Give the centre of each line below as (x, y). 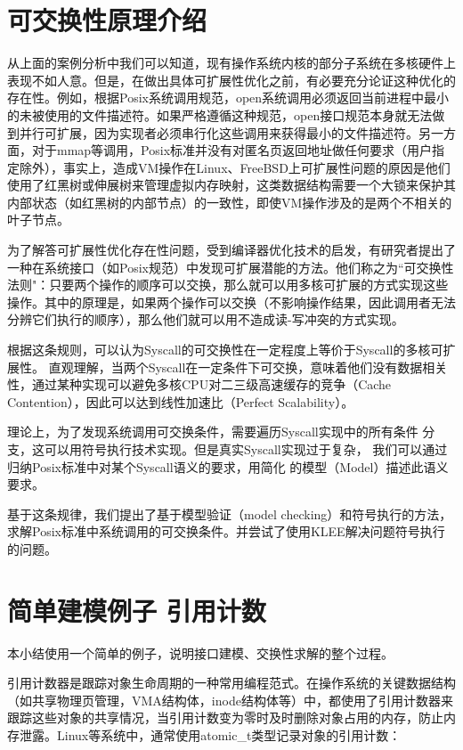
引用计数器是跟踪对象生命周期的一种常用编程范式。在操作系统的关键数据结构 (231, 683)
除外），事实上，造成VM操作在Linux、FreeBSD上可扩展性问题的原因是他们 (235, 167)
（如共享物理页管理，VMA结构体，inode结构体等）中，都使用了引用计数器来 (230, 700)
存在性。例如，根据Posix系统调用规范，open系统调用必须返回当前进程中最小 (228, 98)
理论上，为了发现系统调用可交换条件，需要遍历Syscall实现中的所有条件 (213, 432)
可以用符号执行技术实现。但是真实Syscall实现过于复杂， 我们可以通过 (246, 449)
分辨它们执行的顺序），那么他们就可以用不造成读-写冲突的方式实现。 (206, 319)
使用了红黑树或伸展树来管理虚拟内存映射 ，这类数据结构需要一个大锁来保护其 (231, 185)
